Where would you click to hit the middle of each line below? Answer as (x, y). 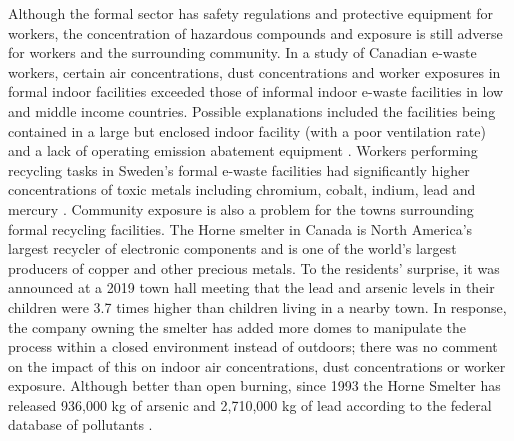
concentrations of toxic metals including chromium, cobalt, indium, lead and (242, 189)
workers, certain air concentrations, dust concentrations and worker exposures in (254, 71)
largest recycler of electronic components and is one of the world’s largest (232, 248)
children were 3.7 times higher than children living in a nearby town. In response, (257, 306)
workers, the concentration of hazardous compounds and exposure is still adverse (255, 32)
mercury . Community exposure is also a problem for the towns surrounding (241, 208)
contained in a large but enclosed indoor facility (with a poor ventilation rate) (247, 130)
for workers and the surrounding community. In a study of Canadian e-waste (242, 52)
